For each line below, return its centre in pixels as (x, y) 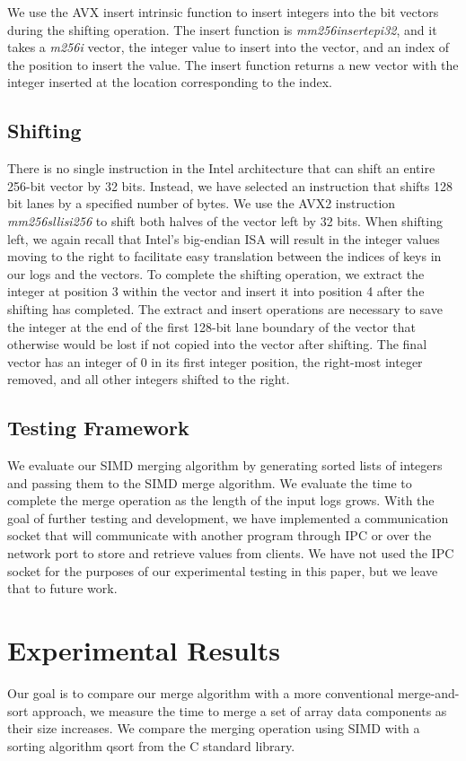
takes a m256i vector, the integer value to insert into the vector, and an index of (229, 47)
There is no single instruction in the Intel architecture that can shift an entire (221, 168)
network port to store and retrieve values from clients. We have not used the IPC (231, 553)
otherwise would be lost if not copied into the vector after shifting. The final (217, 344)
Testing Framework (98, 428)
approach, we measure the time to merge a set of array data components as (240, 710)
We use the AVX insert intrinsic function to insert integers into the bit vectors (223, 12)
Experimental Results (144, 650)
